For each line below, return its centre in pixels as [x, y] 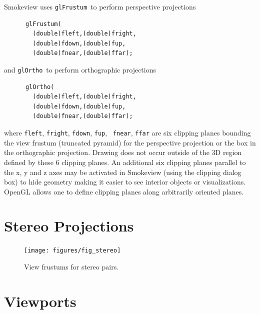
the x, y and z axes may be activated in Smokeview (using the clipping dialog [123, 172]
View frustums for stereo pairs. [71, 267]
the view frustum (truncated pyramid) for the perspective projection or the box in [130, 142]
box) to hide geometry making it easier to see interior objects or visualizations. [125, 182]
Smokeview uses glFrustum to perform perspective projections [100, 6]
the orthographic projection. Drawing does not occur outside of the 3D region [123, 152]
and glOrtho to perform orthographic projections [80, 70]
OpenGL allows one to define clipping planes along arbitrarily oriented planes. [124, 191]
